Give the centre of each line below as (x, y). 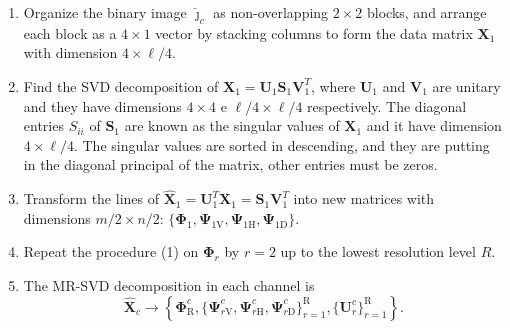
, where (333, 85)
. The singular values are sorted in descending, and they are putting (281, 144)
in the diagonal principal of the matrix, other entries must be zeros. (230, 164)
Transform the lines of (91, 198)
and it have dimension (434, 125)
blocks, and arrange (426, 12)
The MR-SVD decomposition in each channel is (169, 284)
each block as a (70, 32)
